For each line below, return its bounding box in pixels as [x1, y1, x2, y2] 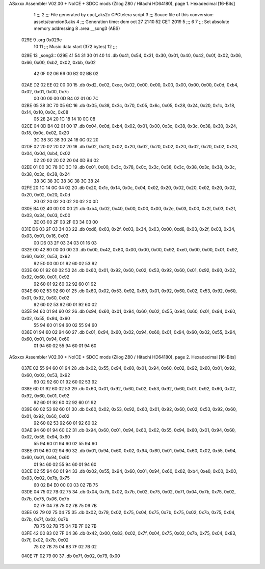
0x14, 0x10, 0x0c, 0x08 [21, 109, 69, 115]
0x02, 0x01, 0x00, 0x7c [21, 88, 69, 94]
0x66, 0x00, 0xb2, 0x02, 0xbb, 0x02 [21, 59, 96, 65]
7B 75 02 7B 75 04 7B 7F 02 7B [33, 523, 97, 529]
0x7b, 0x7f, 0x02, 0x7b [21, 516, 69, 522]
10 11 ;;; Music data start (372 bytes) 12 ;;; [33, 43, 117, 49]
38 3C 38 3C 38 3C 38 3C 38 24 [33, 178, 100, 184]
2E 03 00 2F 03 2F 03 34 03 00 [33, 219, 98, 225]
